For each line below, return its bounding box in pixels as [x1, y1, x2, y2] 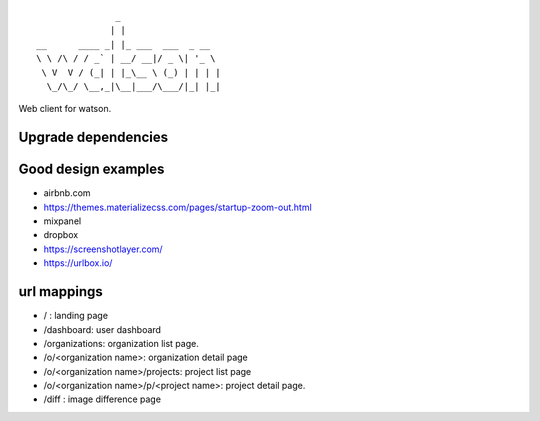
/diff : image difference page [43, 393, 162, 405]
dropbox [43, 229, 79, 241]
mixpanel [43, 215, 82, 227]
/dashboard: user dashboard [43, 323, 162, 335]
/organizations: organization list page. [43, 337, 199, 349]
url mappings [18, 283, 104, 300]
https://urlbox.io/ [43, 257, 113, 269]
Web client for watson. [18, 103, 112, 115]
